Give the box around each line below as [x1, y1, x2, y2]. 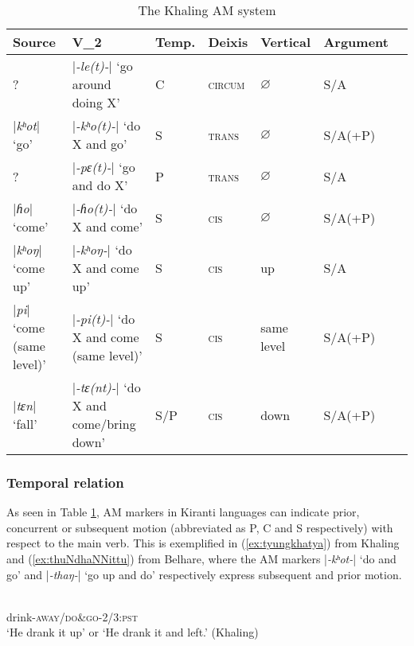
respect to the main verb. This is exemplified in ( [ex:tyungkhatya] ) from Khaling [6, 535, 400, 551]
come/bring [72, 414, 136, 433]
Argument [323, 33, 389, 51]
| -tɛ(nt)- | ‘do [72, 378, 141, 396]
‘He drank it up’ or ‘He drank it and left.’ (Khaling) [6, 624, 259, 640]
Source [13, 33, 56, 51]
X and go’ [72, 134, 127, 153]
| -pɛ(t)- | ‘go [72, 158, 135, 176]
